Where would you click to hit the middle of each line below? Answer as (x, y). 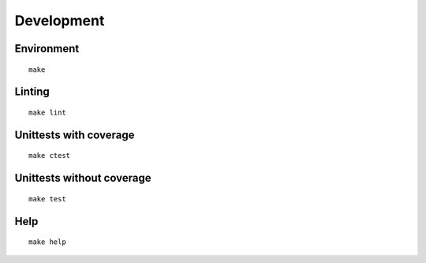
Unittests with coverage (75, 135)
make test (47, 199)
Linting (32, 92)
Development (60, 21)
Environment (47, 49)
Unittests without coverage (83, 178)
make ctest (50, 156)
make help (47, 242)
